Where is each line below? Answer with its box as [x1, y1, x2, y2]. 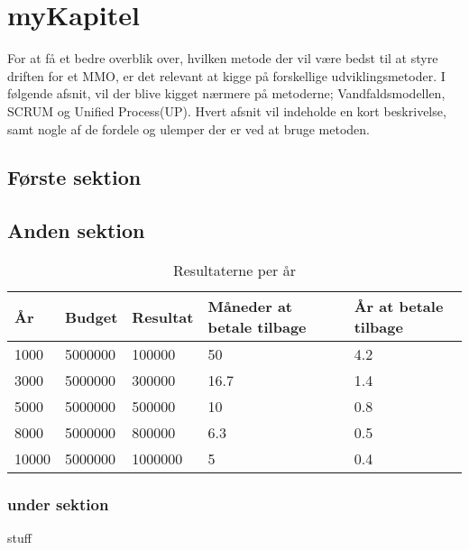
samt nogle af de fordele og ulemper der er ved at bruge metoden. [7, 119, 370, 138]
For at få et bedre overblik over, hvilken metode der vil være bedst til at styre [7, 49, 438, 68]
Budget [65, 306, 118, 327]
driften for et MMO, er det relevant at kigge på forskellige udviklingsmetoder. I [7, 66, 446, 85]
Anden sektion [7, 216, 145, 244]
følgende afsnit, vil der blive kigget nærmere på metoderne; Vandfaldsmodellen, [7, 84, 446, 103]
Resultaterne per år [172, 260, 296, 281]
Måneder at [207, 296, 292, 317]
